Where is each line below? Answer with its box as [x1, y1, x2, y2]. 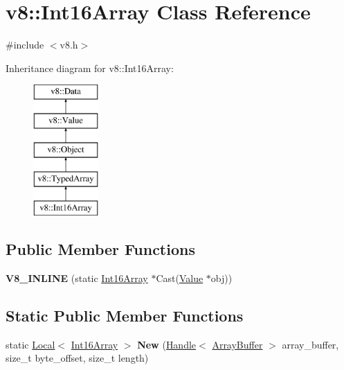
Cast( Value [156, 271, 203, 285]
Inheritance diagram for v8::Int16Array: [6, 60, 174, 75]
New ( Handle [137, 337, 197, 351]
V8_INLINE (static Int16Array [6, 271, 148, 285]
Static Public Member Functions [6, 305, 244, 326]
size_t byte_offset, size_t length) [6, 351, 149, 365]
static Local [6, 337, 55, 351]
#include [6, 37, 44, 52]
